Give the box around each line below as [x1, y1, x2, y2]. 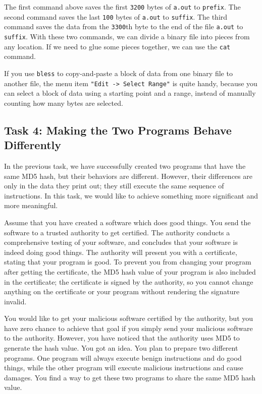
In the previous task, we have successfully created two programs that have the [4, 160, 246, 171]
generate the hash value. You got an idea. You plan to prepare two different [4, 343, 238, 353]
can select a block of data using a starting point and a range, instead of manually [4, 88, 256, 98]
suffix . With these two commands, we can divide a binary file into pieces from [4, 31, 250, 41]
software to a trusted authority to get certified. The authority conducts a [4, 227, 230, 237]
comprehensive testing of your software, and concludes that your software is [4, 237, 238, 247]
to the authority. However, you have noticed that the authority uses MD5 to [4, 333, 240, 343]
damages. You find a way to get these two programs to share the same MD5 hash [4, 372, 256, 382]
